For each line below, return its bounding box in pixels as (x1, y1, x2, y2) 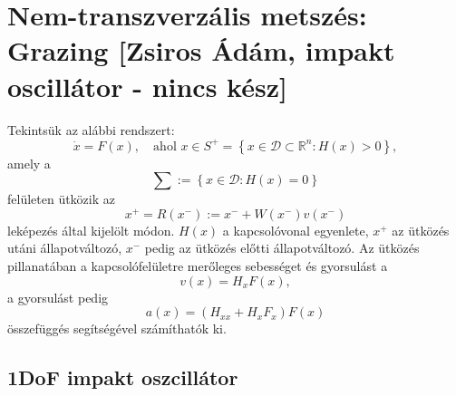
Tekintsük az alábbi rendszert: (7, 120, 175, 139)
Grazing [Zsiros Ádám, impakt (7, 32, 395, 69)
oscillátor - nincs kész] (7, 67, 287, 104)
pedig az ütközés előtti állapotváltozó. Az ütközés (144, 238, 420, 257)
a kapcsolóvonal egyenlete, (222, 220, 369, 239)
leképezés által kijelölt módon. (7, 220, 175, 239)
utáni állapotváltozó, (7, 238, 122, 257)
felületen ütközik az (7, 189, 115, 208)
